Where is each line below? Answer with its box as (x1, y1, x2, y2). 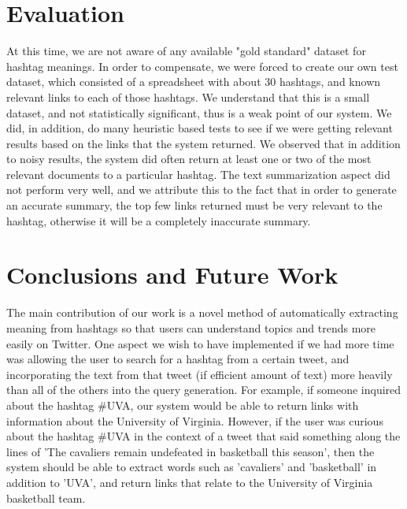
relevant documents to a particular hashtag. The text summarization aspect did (6, 165, 390, 182)
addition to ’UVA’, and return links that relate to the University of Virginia (6, 474, 373, 490)
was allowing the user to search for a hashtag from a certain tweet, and (6, 351, 350, 367)
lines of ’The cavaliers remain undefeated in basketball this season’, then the (6, 443, 375, 459)
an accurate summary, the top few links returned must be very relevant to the (6, 197, 383, 214)
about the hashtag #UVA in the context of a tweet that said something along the (6, 428, 401, 444)
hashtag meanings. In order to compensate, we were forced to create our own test (6, 58, 398, 74)
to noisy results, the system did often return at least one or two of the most (6, 150, 372, 167)
